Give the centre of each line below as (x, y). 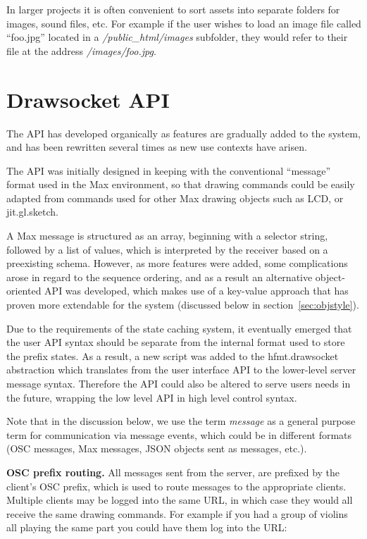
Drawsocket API (88, 99)
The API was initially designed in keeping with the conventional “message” (169, 170)
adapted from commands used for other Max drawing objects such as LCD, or (175, 198)
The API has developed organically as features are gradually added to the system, (183, 133)
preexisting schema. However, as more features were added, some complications (177, 263)
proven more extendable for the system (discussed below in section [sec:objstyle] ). (183, 305)
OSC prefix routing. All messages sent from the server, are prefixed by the (173, 472)
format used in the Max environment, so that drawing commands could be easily (181, 184)
